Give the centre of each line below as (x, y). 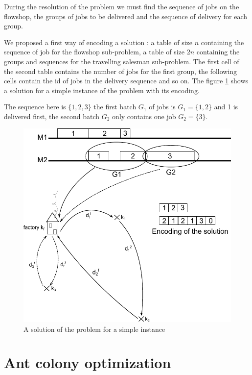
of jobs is (162, 107)
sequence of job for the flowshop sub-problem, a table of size (94, 52)
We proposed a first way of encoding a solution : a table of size (98, 42)
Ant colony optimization (88, 362)
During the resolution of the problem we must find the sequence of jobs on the (122, 6)
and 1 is (226, 107)
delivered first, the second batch (52, 116)
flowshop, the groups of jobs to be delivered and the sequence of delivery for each (126, 16)
